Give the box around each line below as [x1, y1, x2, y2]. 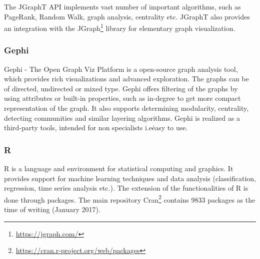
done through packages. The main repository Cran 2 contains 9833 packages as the [4, 193, 255, 205]
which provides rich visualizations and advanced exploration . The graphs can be [4, 73, 249, 84]
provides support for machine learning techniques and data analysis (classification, [4, 173, 256, 183]
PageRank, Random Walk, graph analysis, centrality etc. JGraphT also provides [4, 11, 250, 21]
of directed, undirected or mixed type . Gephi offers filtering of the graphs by [4, 83, 238, 93]
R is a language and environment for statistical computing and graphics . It [4, 163, 233, 174]
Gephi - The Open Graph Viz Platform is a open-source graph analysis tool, [4, 63, 238, 74]
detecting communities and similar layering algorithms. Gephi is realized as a [4, 112, 240, 123]
